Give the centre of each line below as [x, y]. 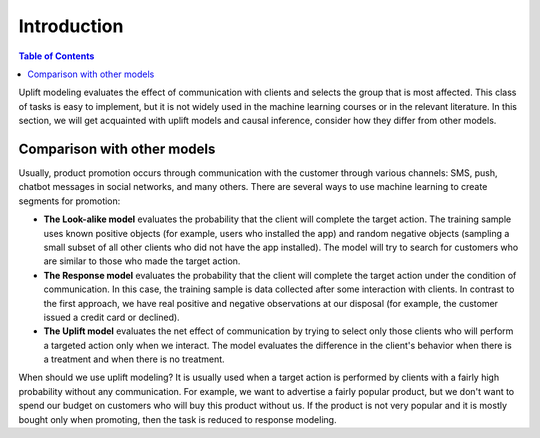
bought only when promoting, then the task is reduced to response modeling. [177, 419]
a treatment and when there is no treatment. [134, 359]
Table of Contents [56, 56]
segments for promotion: [69, 201]
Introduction [71, 26]
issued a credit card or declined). [111, 317]
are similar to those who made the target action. [142, 261]
